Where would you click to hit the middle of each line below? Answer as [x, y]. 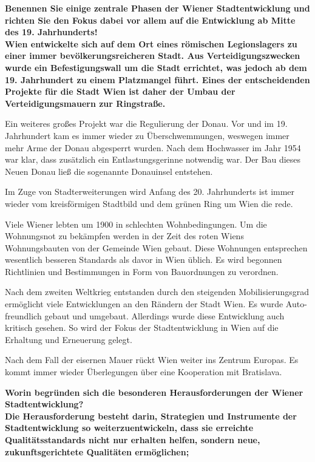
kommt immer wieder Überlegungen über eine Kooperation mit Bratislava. [144, 372]
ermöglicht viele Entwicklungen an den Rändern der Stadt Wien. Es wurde [144, 304]
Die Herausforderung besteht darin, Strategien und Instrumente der [151, 416]
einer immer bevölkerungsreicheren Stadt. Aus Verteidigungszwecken [153, 56]
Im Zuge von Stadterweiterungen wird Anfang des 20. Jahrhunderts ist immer [150, 192]
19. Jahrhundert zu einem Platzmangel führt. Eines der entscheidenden [157, 79]
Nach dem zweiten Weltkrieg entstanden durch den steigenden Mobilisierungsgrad [157, 292]
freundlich [23, 315]
